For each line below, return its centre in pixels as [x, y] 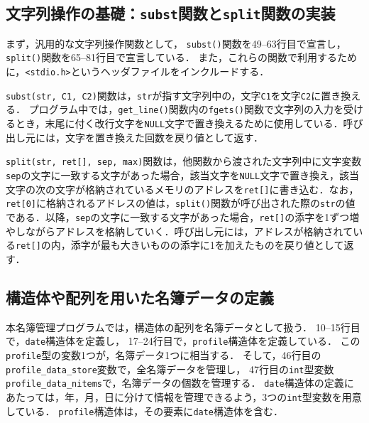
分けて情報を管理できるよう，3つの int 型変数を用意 [243, 396]
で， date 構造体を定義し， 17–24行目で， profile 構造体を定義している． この [183, 341]
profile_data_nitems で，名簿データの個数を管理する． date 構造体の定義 [175, 383]
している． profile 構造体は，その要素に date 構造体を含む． [145, 411]
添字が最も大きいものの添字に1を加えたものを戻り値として [207, 245]
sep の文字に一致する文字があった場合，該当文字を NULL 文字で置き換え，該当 [183, 175]
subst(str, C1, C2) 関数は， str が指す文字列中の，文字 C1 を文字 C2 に [164, 95]
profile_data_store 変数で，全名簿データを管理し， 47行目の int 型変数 [170, 369]
